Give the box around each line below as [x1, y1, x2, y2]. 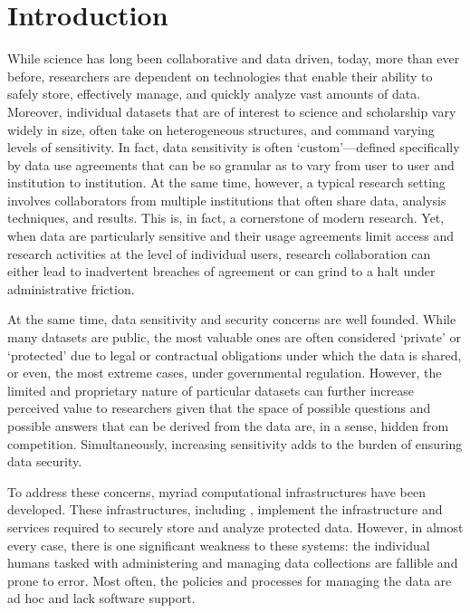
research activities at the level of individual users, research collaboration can [7, 244, 431, 263]
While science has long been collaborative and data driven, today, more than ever [7, 49, 460, 68]
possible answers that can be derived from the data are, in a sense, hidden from [7, 417, 449, 435]
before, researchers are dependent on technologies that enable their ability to [7, 66, 433, 85]
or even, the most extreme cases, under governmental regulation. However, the [7, 363, 442, 382]
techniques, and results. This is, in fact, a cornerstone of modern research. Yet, [7, 208, 445, 227]
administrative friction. [7, 279, 135, 298]
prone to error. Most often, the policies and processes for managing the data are [7, 570, 452, 589]
